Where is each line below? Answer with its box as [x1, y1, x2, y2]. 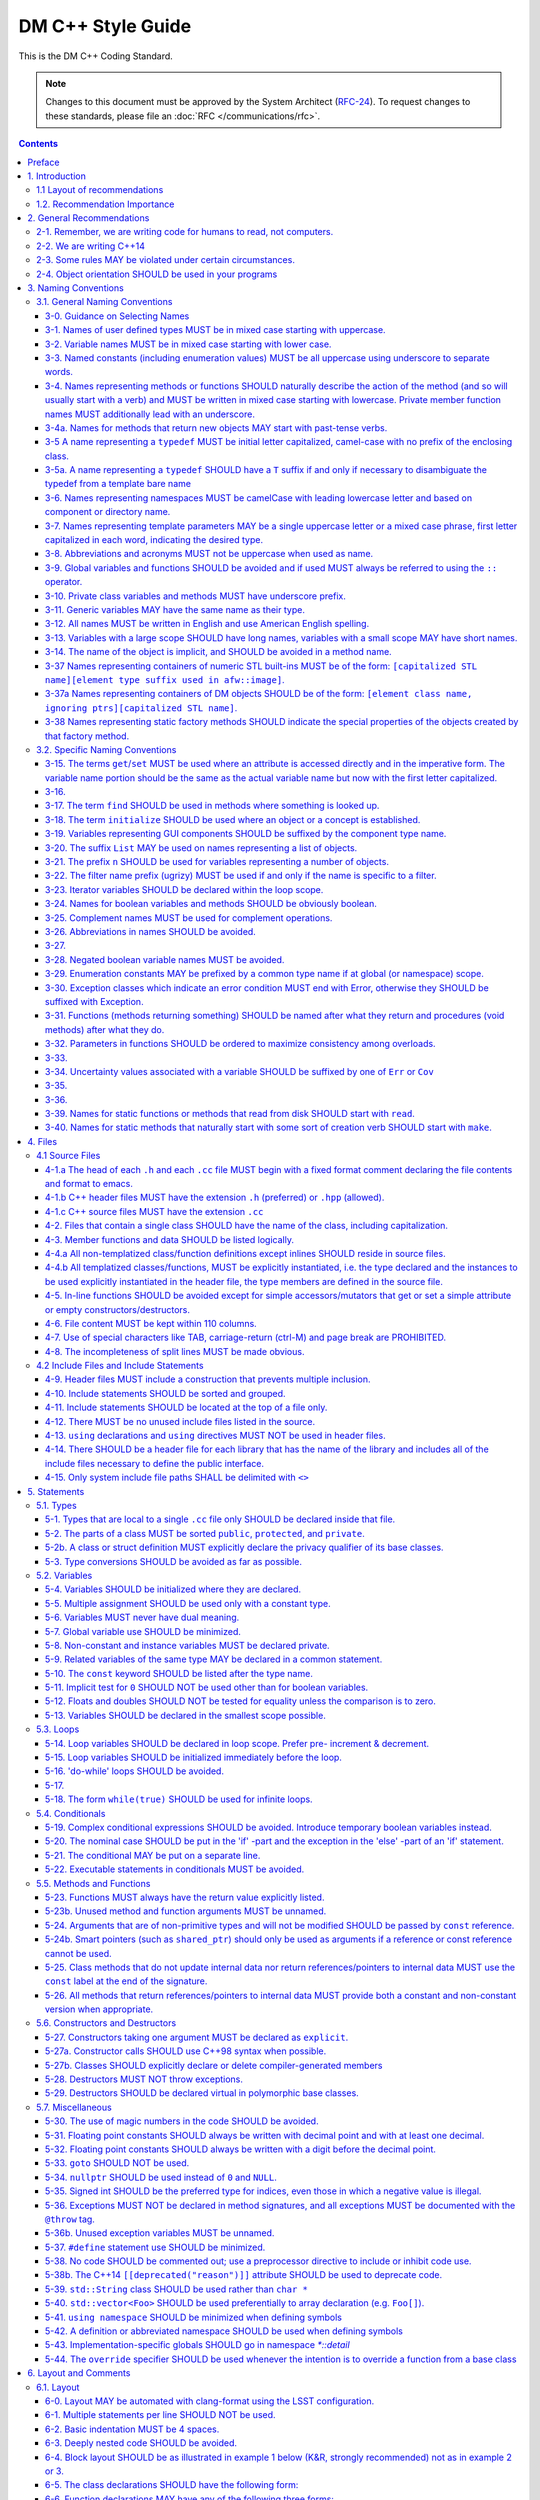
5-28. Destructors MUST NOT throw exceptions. [45, 2073, 244, 2085]
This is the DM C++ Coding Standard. [18, 50, 174, 62]
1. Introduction [27, 170, 87, 182]
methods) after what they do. [45, 1023, 165, 1035]
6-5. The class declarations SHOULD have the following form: [45, 2479, 299, 2491]
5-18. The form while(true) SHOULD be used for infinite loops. [45, 1793, 314, 1805]
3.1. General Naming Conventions [36, 296, 173, 308]
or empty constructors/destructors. [45, 1303, 190, 1315]
